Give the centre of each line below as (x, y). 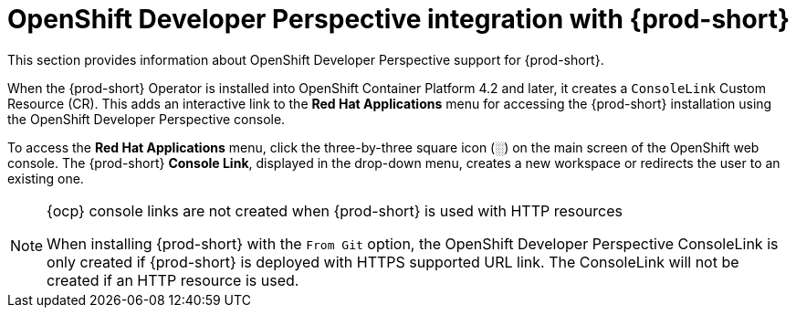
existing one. (46, 178)
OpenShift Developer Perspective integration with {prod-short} (399, 19)
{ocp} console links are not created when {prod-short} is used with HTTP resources (335, 210)
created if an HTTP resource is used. (173, 280)
